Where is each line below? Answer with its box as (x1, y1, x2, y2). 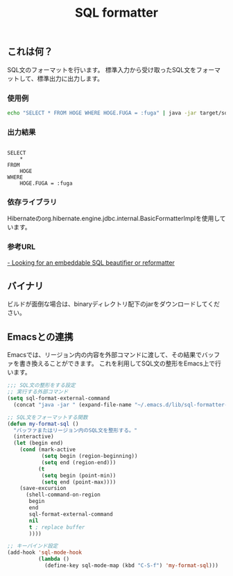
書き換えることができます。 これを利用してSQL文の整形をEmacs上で (19, 359, 216, 368)
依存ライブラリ (7, 197, 58, 206)
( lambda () (37, 556, 70, 563)
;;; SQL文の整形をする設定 (7, 382, 76, 389)
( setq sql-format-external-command (7, 395, 110, 402)
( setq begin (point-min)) (41, 472, 116, 479)
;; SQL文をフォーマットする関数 (7, 413, 88, 421)
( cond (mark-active (19, 446, 76, 453)
